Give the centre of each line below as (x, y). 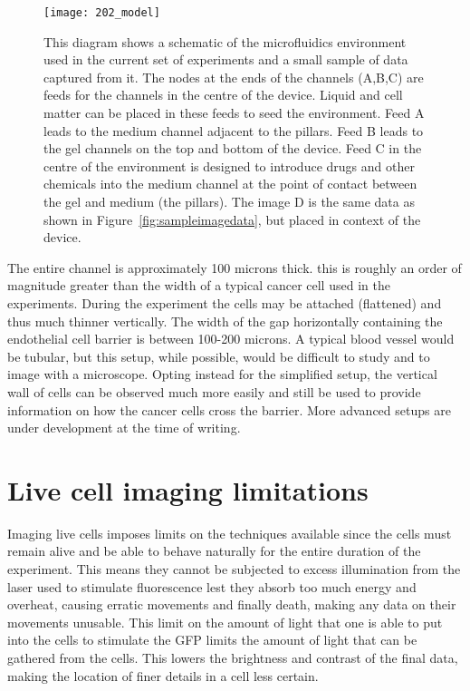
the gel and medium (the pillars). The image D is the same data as (229, 201)
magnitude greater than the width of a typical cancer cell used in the (199, 285)
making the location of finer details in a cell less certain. (163, 675)
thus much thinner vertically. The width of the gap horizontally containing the (225, 321)
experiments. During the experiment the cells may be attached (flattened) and (225, 302)
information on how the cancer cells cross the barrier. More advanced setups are (229, 409)
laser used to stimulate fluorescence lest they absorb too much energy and (212, 586)
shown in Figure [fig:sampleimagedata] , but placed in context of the (232, 219)
